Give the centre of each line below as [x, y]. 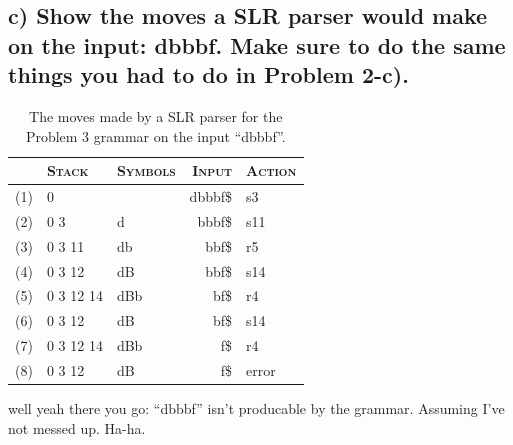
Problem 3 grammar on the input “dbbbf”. [155, 135]
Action [271, 170]
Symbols [146, 170]
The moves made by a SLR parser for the [156, 115]
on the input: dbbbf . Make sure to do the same [257, 44]
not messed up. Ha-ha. [77, 427]
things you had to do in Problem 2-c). [208, 74]
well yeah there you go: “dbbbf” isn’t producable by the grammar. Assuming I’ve [256, 408]
